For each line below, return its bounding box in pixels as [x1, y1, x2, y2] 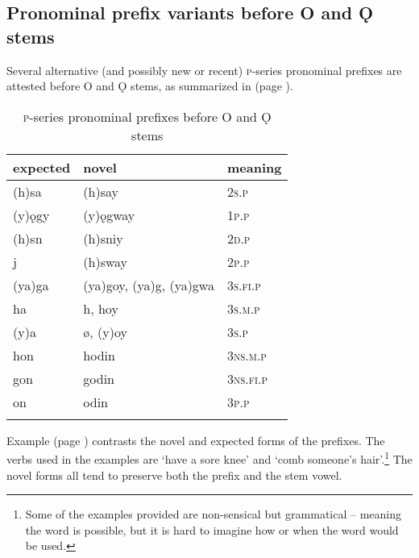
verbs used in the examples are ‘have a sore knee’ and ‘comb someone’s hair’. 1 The [6, 448, 413, 468]
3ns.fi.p [226, 369, 268, 388]
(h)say [83, 181, 118, 201]
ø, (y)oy [83, 322, 127, 341]
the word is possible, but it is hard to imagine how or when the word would [25, 521, 399, 538]
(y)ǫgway [83, 205, 135, 224]
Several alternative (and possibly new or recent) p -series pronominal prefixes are [6, 61, 402, 78]
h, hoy [83, 298, 118, 318]
